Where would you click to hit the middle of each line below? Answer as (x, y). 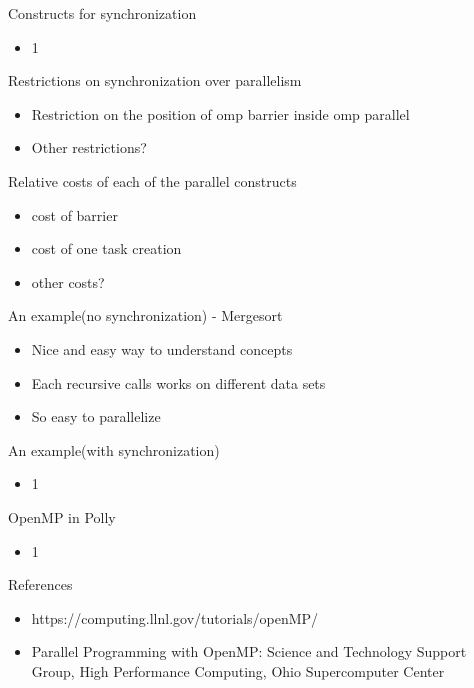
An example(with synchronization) (114, 449)
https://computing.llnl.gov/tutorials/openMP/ (175, 617)
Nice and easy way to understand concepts (162, 348)
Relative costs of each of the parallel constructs (152, 180)
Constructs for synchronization (102, 13)
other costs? (68, 281)
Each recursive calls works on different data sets (178, 382)
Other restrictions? (89, 147)
